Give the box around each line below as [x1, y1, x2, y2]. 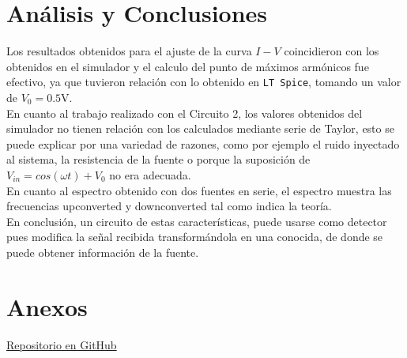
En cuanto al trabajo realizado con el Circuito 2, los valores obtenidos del [6, 104, 363, 121]
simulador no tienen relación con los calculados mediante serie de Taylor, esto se [6, 120, 394, 137]
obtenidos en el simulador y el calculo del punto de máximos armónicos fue [6, 58, 369, 74]
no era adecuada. [109, 166, 191, 183]
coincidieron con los [284, 43, 379, 59]
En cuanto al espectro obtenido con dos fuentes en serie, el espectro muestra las [6, 182, 392, 198]
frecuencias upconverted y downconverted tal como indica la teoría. [6, 198, 332, 214]
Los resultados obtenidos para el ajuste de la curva [6, 43, 252, 59]
